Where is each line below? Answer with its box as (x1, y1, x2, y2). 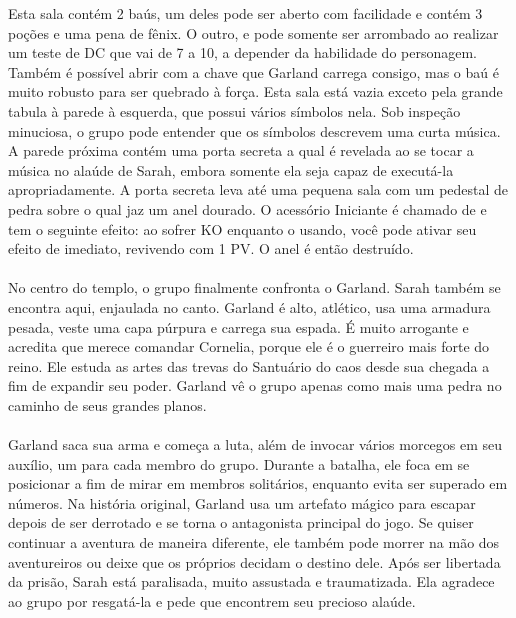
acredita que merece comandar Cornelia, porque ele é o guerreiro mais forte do (8, 336, 490, 357)
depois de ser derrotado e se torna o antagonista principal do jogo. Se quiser (8, 512, 474, 533)
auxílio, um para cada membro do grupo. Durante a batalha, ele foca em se (8, 453, 470, 474)
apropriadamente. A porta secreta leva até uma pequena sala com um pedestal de (8, 179, 509, 200)
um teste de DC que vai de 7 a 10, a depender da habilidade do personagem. (8, 42, 478, 63)
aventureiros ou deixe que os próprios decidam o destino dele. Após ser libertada (8, 551, 501, 572)
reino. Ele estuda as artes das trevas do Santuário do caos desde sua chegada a (8, 355, 490, 376)
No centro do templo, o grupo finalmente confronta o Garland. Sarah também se (8, 277, 501, 298)
